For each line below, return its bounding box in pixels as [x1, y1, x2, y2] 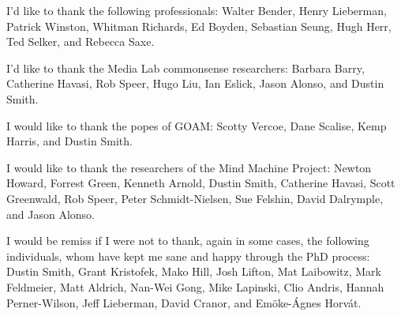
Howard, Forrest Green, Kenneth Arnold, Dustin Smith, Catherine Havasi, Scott [6, 175, 395, 191]
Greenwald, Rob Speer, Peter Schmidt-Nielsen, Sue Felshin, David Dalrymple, [6, 190, 384, 206]
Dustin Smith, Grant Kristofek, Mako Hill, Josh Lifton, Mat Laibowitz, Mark [6, 263, 381, 280]
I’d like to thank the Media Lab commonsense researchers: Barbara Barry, [6, 59, 365, 76]
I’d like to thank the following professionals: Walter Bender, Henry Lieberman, [6, 2, 387, 18]
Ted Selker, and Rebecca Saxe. [6, 33, 155, 50]
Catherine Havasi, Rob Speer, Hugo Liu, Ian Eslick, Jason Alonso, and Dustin [6, 75, 384, 92]
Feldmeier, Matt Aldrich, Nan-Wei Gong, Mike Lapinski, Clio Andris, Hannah [6, 278, 384, 295]
